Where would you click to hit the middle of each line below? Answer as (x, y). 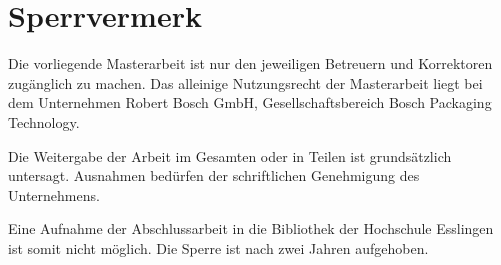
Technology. (44, 121)
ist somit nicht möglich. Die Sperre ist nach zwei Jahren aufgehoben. (218, 247)
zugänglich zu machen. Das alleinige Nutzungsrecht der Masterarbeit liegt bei (245, 82)
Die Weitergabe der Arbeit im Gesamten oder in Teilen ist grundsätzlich (230, 155)
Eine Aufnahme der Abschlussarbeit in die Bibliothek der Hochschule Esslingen (251, 228)
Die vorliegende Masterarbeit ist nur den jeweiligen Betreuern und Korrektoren (250, 63)
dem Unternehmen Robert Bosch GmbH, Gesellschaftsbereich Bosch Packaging (250, 102)
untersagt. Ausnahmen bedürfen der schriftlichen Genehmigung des (214, 175)
